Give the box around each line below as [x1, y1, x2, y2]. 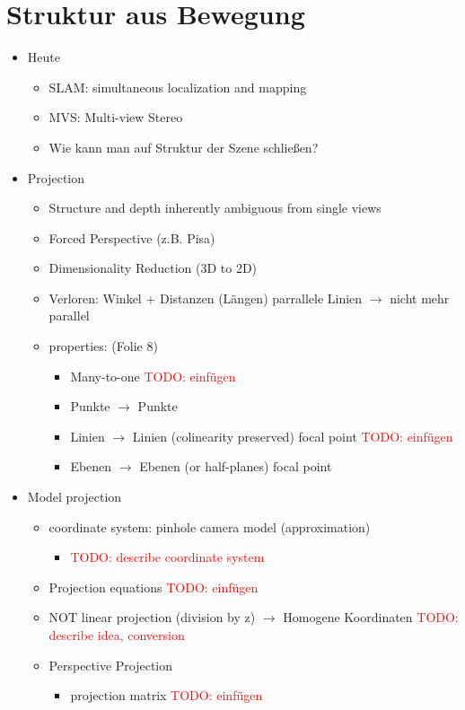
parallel [48, 306, 90, 325]
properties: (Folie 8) [48, 337, 158, 355]
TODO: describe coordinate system [70, 548, 265, 566]
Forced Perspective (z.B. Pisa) [48, 228, 215, 247]
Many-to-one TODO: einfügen [70, 366, 236, 385]
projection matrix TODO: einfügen [70, 686, 263, 705]
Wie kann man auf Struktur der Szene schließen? [48, 137, 319, 156]
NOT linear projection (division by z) [48, 608, 256, 627]
